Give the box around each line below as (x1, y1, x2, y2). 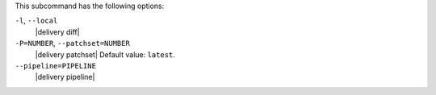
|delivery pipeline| (35, 72, 95, 82)
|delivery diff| (35, 27, 80, 36)
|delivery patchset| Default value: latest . (35, 49, 175, 60)
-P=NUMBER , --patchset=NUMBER (15, 39, 131, 48)
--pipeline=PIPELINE (15, 61, 97, 70)
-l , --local (15, 16, 58, 26)
